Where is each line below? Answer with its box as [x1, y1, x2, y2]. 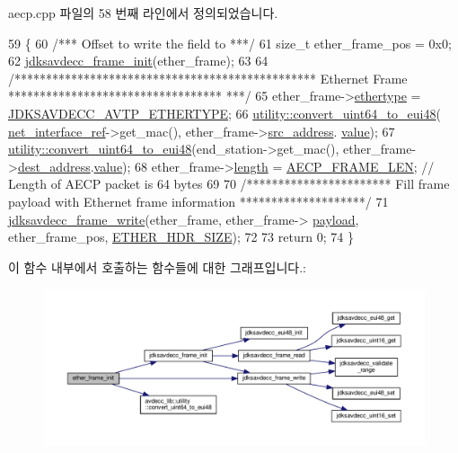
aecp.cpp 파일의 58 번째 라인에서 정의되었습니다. [8, 4, 278, 22]
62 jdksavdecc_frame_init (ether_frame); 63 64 [8, 51, 269, 70]
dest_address [17, 156, 91, 175]
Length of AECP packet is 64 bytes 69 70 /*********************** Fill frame [8, 174, 450, 193]
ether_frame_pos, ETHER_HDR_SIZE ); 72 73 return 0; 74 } [8, 227, 354, 246]
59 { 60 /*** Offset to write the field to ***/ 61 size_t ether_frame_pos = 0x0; [8, 33, 452, 52]
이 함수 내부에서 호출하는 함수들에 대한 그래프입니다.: [8, 257, 306, 276]
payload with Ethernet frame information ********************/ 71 [8, 191, 389, 210]
